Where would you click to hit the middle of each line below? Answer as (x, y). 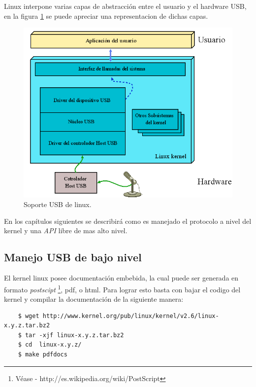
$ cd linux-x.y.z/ (50, 345)
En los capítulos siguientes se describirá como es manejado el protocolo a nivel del (128, 221)
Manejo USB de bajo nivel (73, 257)
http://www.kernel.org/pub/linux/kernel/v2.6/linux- (131, 316)
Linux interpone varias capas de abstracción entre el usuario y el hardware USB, (125, 6)
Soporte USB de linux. (58, 204)
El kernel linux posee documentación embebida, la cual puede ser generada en (121, 278)
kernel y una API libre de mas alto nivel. (66, 230)
